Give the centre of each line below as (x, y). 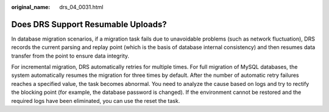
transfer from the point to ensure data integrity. (70, 56)
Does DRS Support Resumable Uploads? (89, 24)
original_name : (31, 7)
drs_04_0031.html (81, 7)
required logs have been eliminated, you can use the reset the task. (96, 100)
